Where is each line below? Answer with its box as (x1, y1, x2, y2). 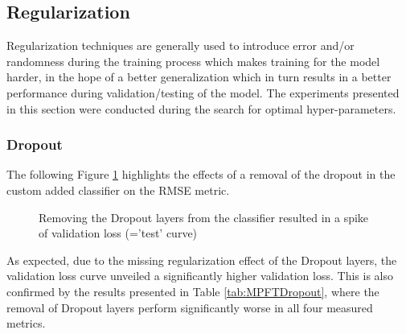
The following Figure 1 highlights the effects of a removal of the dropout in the (6, 166, 396, 183)
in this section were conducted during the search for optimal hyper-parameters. (6, 100, 396, 117)
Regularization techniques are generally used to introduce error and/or (6, 37, 355, 54)
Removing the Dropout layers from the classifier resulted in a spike (39, 208, 369, 225)
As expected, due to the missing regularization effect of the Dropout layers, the (6, 251, 397, 268)
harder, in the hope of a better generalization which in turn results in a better (6, 68, 392, 85)
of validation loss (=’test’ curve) (39, 225, 198, 241)
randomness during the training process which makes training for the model (6, 52, 380, 69)
